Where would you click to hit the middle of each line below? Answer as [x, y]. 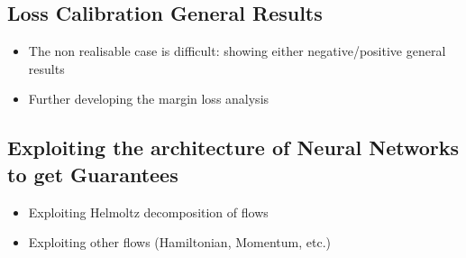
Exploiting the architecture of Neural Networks [233, 147]
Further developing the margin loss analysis [149, 99]
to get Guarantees [93, 174]
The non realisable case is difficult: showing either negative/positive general [237, 51]
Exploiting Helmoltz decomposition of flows [148, 212]
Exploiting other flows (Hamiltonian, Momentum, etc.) [179, 242]
